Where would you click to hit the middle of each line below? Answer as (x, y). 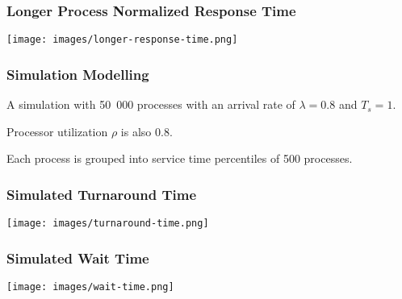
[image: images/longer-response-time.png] (122, 40)
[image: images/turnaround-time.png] (108, 224)
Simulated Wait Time (78, 257)
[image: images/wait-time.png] (90, 287)
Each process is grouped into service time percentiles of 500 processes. (180, 158)
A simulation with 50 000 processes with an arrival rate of (151, 104)
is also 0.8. (147, 131)
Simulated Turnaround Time (102, 194)
